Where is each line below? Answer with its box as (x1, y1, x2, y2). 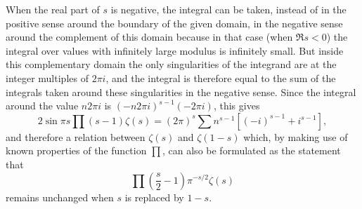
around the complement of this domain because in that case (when (6, 29, 293, 44)
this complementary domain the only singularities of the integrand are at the (6, 57, 337, 72)
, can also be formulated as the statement (162, 143, 341, 158)
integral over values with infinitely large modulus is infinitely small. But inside (6, 43, 344, 58)
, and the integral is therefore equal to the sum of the (105, 70, 336, 85)
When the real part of (6, 2, 100, 16)
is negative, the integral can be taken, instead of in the (110, 2, 347, 16)
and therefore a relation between (6, 129, 146, 144)
